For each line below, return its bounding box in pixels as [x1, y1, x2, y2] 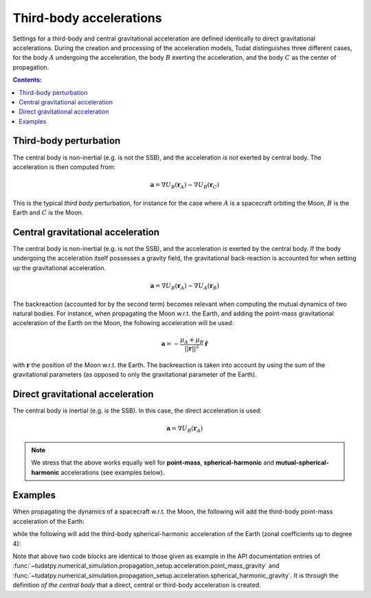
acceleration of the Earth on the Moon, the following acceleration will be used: [12, 319, 234, 327]
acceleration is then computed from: [12, 162, 116, 171]
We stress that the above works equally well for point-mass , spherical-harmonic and [31, 458, 275, 467]
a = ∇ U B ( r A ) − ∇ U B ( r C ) [150, 181, 220, 190]
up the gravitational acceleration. [12, 263, 106, 272]
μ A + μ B [179, 336, 204, 346]
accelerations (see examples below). [60, 468, 165, 476]
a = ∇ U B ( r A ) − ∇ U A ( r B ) [150, 282, 220, 291]
